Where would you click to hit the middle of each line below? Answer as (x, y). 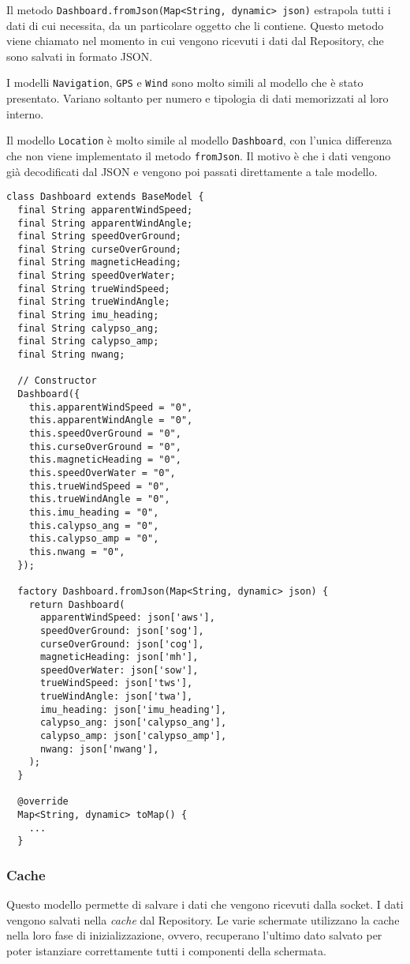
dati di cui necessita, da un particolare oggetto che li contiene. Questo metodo (195, 25)
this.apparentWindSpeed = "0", (111, 407)
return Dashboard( (77, 604)
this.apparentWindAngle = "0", (111, 420)
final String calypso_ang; (88, 328)
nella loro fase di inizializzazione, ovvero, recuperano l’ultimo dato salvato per (194, 935)
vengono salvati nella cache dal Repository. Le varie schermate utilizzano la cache (203, 919)
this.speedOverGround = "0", (105, 433)
